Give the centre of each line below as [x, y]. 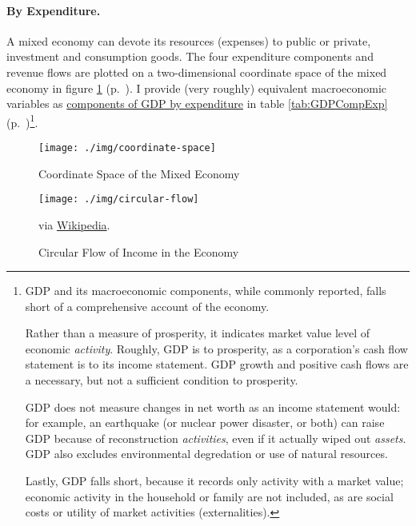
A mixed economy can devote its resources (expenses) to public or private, [189, 40]
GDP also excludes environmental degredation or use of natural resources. [206, 454]
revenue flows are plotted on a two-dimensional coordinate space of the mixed [197, 72]
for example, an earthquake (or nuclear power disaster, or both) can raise [205, 422]
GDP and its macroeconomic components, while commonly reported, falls [206, 291]
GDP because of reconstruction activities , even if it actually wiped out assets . [216, 438]
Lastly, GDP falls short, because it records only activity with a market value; [214, 481]
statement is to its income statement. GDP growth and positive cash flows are [217, 364]
